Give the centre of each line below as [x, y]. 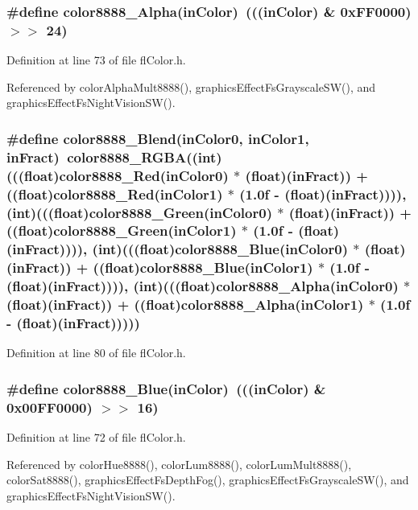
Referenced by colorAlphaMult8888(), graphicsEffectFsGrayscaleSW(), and [191, 86]
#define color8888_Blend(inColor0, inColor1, [158, 138]
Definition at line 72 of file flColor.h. [96, 437]
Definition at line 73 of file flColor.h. [96, 60]
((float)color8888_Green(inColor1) [122, 230]
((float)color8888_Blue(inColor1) [203, 267]
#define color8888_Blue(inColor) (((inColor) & [166, 388]
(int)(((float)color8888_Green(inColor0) [139, 212]
